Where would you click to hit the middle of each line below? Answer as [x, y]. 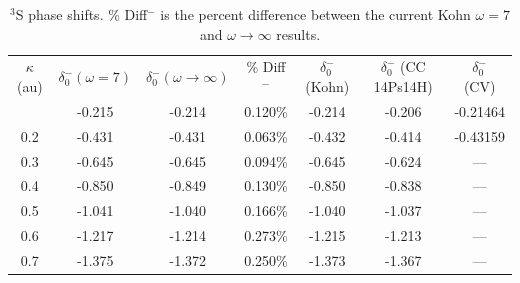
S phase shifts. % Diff [81, 14]
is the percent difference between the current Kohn [315, 14]
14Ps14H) [403, 86]
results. [298, 33]
